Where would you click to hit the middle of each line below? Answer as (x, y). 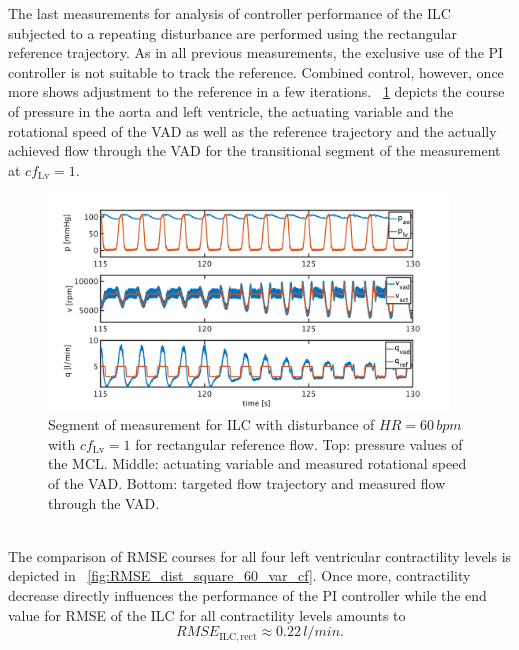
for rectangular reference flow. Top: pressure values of (299, 443)
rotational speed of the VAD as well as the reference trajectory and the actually (252, 130)
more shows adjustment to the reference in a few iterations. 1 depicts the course (256, 91)
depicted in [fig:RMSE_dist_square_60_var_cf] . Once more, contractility (239, 575)
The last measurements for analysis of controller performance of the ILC (229, 13)
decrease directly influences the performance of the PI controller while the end (247, 595)
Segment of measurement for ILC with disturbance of (211, 424)
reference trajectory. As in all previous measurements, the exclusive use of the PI (256, 52)
